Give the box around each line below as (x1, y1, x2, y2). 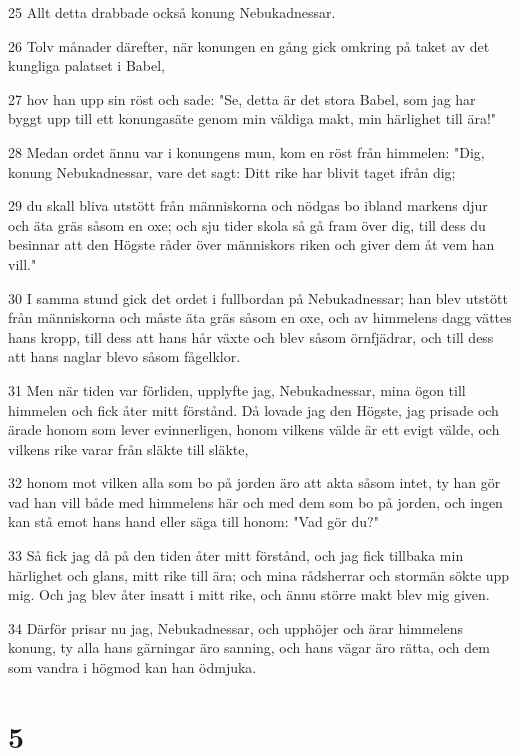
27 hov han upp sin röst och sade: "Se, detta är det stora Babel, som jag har (8, 88, 476, 109)
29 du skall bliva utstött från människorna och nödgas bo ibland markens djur (8, 195, 488, 216)
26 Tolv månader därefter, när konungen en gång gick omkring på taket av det (8, 35, 490, 56)
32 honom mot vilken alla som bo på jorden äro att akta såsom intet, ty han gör (8, 472, 501, 493)
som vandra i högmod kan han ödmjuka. (8, 657, 257, 678)
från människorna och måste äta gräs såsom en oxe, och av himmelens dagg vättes (8, 307, 512, 328)
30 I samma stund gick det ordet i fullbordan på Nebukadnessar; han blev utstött (8, 287, 508, 308)
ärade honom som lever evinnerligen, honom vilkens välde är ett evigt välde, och (8, 419, 500, 440)
